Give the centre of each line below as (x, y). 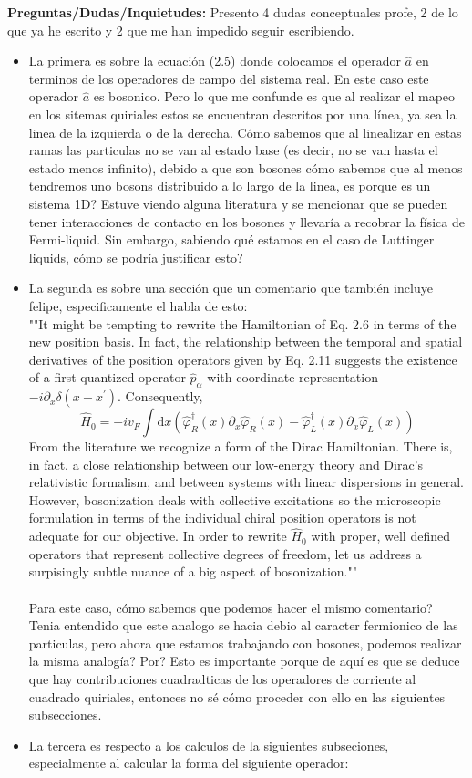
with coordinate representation (292, 377)
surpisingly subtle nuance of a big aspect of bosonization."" (193, 571)
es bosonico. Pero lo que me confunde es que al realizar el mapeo (274, 96)
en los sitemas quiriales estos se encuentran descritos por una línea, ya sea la (242, 114)
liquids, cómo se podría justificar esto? (136, 257)
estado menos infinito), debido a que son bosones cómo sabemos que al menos (246, 167)
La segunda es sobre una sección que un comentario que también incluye (231, 288)
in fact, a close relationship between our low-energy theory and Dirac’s (226, 464)
